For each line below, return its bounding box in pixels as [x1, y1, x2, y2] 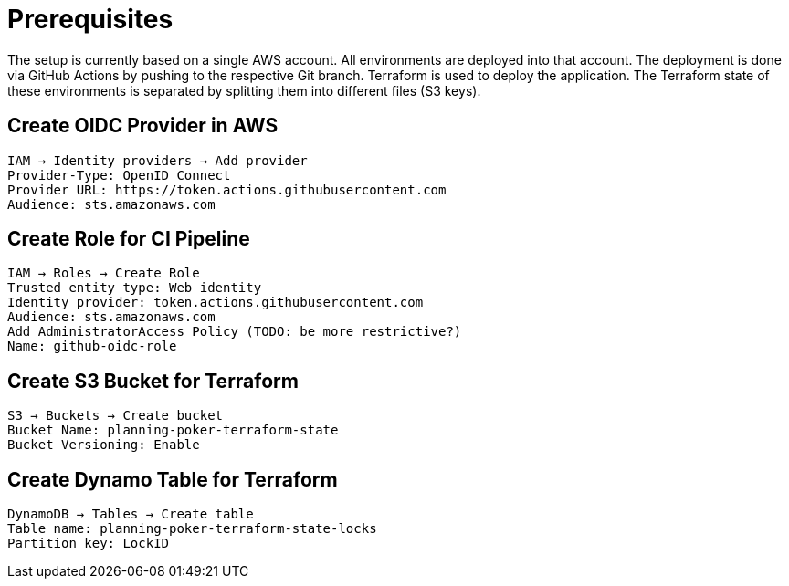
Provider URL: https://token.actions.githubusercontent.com [7, 182, 447, 197]
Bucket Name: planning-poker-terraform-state [7, 423, 339, 438]
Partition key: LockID [7, 536, 170, 551]
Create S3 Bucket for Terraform [7, 369, 299, 392]
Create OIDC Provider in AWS [7, 114, 279, 138]
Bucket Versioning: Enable [7, 437, 200, 453]
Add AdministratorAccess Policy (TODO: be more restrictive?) [7, 324, 462, 340]
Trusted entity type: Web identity [7, 280, 262, 296]
